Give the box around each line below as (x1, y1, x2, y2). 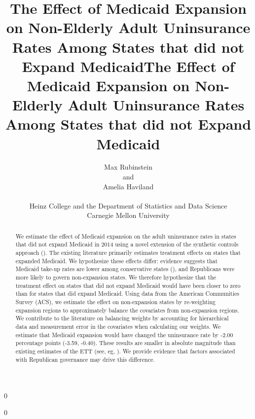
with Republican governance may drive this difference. (15, 355, 155, 363)
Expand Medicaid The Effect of (22, 56, 235, 76)
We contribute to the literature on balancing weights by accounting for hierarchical (15, 314, 229, 322)
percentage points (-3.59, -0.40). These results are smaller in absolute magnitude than (15, 339, 236, 347)
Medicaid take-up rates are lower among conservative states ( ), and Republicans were (15, 265, 235, 273)
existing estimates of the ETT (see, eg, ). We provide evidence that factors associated (15, 347, 235, 355)
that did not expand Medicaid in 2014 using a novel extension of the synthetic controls (15, 240, 239, 248)
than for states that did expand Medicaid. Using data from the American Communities (15, 289, 240, 298)
